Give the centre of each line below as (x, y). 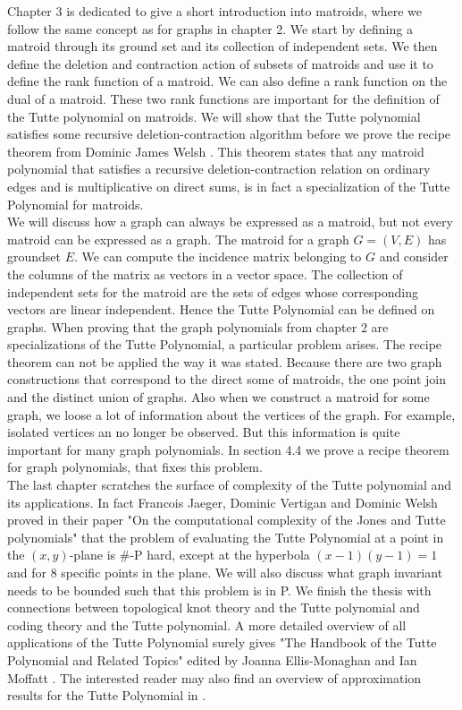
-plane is (92, 555)
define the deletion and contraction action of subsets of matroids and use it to (220, 63)
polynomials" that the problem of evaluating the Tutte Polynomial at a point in (226, 537)
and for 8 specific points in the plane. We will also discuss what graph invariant (225, 572)
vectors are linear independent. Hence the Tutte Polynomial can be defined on (221, 309)
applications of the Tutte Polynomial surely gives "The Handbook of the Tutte (222, 642)
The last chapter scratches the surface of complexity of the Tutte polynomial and (230, 485)
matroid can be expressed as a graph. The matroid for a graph (178, 239)
